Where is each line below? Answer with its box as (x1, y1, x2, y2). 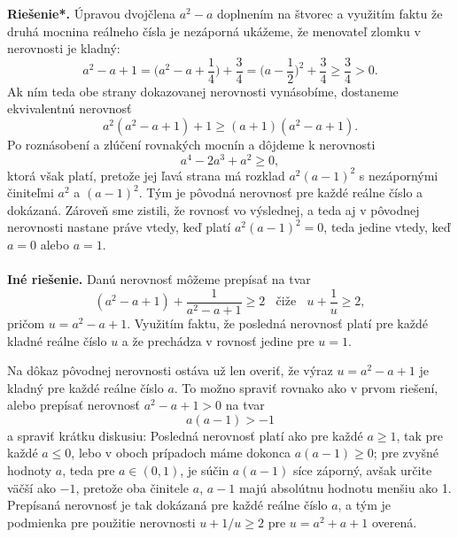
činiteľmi (7, 183, 54, 202)
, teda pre (62, 461, 115, 480)
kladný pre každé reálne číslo (7, 378, 164, 396)
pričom (7, 313, 45, 332)
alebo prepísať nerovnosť (7, 396, 140, 414)
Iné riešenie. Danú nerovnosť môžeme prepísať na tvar (7, 270, 311, 288)
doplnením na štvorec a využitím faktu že (216, 4, 443, 22)
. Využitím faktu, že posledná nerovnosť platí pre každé (127, 313, 428, 332)
